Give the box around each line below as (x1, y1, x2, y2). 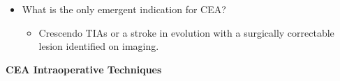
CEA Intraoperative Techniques (6, 62, 162, 76)
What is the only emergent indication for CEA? (22, 2, 226, 16)
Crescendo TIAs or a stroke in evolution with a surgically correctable (38, 25, 334, 39)
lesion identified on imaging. (38, 39, 159, 53)
